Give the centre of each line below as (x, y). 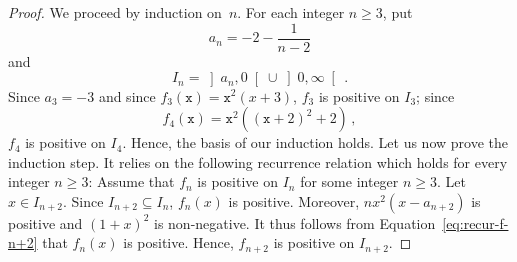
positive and (45, 222)
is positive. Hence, (178, 242)
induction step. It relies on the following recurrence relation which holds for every (258, 161)
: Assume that (131, 181)
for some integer (349, 181)
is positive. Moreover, (294, 200)
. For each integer (291, 12)
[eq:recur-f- (475, 222)
